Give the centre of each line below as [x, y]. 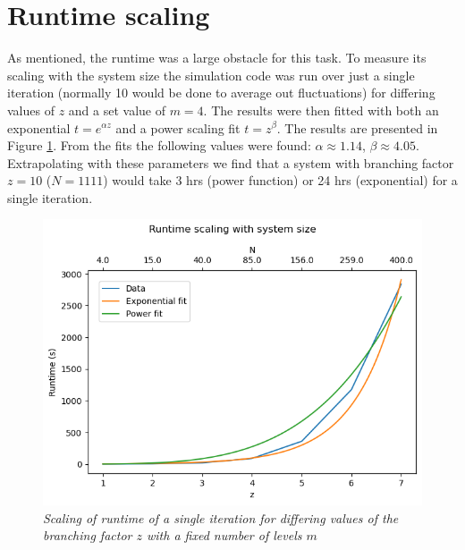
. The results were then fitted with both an [321, 110]
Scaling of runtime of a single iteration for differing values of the [221, 517]
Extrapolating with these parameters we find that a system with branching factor [231, 162]
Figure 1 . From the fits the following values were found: [159, 145]
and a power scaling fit [178, 127]
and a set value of [117, 110]
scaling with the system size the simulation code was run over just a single [211, 75]
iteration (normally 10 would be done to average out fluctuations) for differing [221, 93]
